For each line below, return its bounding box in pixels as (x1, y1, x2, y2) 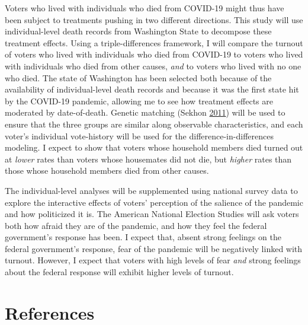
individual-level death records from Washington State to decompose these (5, 25, 272, 37)
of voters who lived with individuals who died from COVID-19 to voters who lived (5, 48, 303, 60)
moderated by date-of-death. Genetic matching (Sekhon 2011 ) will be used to (5, 106, 285, 119)
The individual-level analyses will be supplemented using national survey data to (5, 184, 298, 196)
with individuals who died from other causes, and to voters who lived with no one (5, 59, 301, 72)
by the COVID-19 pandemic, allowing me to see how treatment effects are (5, 94, 273, 107)
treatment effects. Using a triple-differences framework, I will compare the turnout (5, 36, 303, 49)
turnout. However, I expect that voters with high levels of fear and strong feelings (5, 254, 301, 266)
